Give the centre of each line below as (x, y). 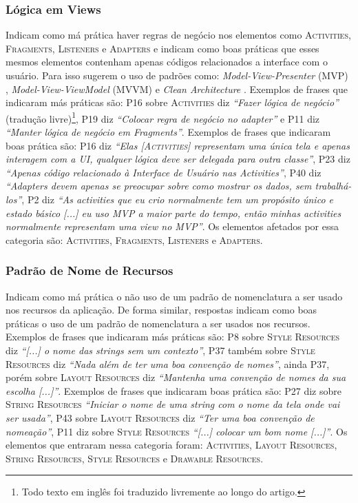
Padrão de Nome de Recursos (89, 270)
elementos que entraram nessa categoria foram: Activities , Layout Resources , (171, 445)
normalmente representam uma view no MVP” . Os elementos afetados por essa (172, 226)
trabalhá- (333, 186)
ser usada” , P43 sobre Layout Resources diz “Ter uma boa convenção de (160, 417)
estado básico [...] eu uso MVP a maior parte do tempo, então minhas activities (173, 213)
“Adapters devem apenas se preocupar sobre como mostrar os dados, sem (159, 186)
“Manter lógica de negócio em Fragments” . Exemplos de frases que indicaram (168, 132)
